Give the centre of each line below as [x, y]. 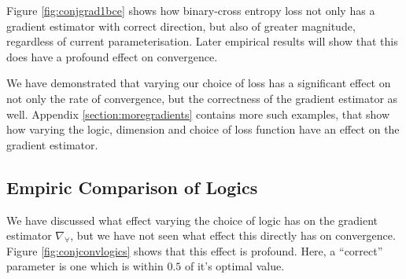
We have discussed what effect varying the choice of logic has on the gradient [192, 220]
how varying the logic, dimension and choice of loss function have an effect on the [203, 129]
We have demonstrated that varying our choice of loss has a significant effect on [199, 83]
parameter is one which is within [85, 266]
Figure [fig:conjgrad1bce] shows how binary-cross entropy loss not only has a [191, 10]
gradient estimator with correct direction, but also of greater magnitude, [181, 26]
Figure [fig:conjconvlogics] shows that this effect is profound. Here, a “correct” [195, 250]
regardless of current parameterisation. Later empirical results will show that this [202, 41]
